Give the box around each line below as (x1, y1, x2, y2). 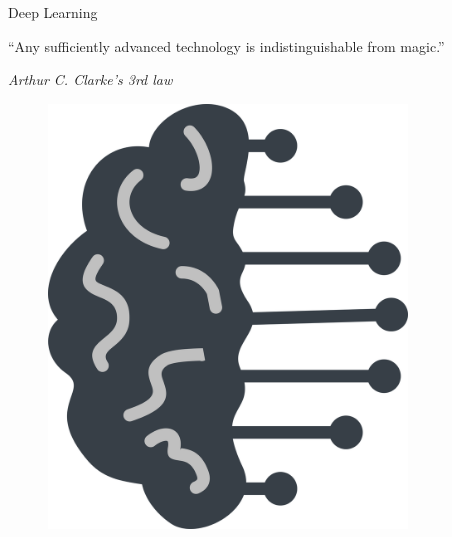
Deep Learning (8, 2, 98, 22)
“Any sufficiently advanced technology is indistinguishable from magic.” (8, 35, 445, 56)
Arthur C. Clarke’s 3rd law (8, 69, 173, 90)
